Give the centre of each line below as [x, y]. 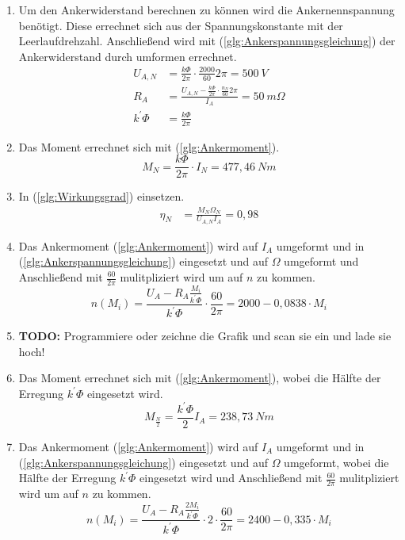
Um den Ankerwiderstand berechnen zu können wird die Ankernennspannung [206, 10]
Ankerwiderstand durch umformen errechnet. [128, 56]
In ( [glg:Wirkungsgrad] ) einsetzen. [101, 196]
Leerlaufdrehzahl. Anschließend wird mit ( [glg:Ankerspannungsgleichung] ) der [207, 41]
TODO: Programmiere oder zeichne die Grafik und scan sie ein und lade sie [205, 336]
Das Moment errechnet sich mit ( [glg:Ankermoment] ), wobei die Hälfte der [200, 378]
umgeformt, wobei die [336, 462]
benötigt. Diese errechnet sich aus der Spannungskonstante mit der [181, 25]
